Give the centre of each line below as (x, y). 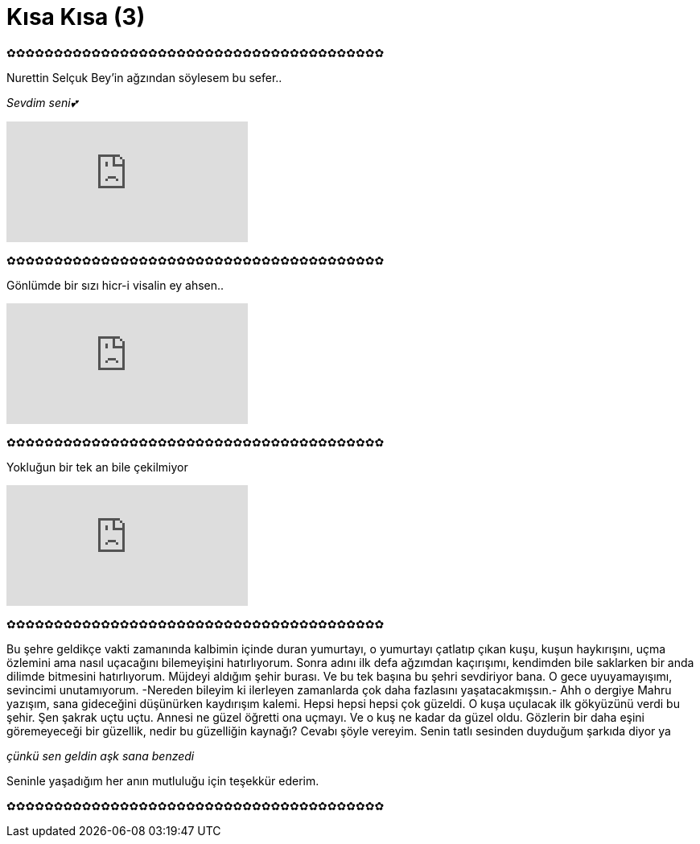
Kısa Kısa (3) (76, 17)
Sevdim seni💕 (42, 102)
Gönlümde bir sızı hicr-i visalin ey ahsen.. (115, 285)
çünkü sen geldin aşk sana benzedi (101, 755)
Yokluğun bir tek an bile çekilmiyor (97, 467)
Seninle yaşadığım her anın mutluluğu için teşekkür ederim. (163, 780)
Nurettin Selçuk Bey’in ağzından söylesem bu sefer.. (144, 77)
